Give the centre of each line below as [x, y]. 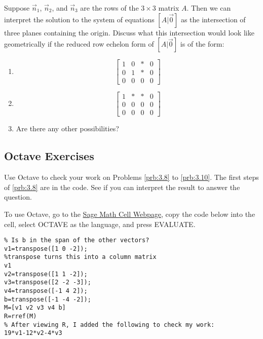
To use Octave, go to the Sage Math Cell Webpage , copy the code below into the [130, 214]
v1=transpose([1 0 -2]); [46, 249]
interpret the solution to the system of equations [79, 19]
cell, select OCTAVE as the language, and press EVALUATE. [100, 224]
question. [18, 197]
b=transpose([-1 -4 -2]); [48, 299]
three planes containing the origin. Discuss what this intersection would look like [129, 32]
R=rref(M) [21, 316]
